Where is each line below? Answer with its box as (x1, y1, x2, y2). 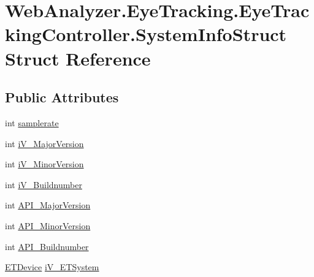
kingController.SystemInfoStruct (5, 21, 287, 47)
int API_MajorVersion (5, 199, 91, 211)
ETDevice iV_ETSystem (5, 260, 99, 273)
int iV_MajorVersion (5, 137, 84, 150)
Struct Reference (5, 45, 151, 70)
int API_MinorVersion (5, 219, 91, 232)
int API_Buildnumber (5, 240, 89, 252)
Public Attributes (5, 88, 119, 107)
